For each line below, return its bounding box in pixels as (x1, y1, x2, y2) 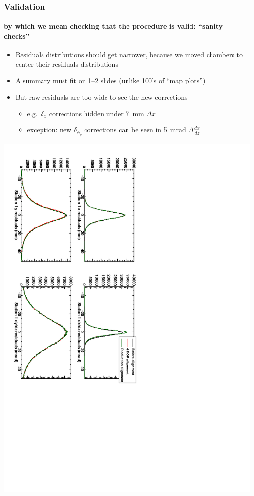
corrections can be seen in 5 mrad (84, 124, 186, 135)
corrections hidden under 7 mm (49, 108, 144, 118)
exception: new (27, 124, 72, 135)
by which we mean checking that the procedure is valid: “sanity (4, 21, 223, 31)
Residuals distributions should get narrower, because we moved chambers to (15, 49, 243, 60)
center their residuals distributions (15, 59, 118, 69)
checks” (4, 31, 30, 41)
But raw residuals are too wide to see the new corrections (15, 92, 188, 102)
